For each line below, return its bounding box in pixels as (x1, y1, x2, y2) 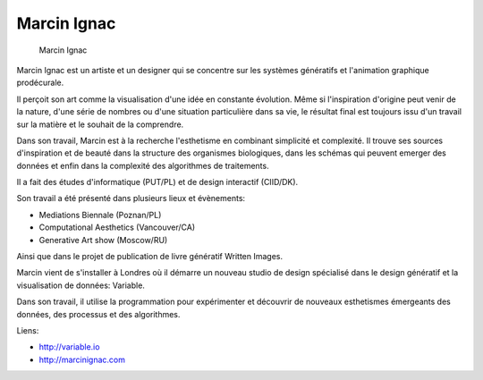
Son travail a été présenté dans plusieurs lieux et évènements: (16, 193, 246, 204)
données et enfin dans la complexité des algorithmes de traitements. (16, 160, 269, 171)
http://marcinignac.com (38, 354, 125, 365)
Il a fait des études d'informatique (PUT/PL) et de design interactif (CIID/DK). (16, 177, 299, 188)
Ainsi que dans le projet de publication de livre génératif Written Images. (16, 251, 284, 262)
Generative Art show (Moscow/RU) (38, 234, 168, 245)
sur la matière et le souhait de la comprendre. (16, 119, 184, 130)
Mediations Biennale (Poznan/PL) (38, 209, 162, 220)
